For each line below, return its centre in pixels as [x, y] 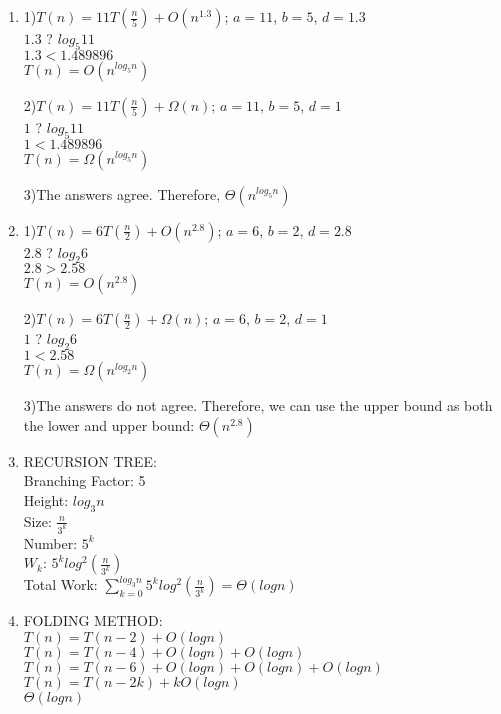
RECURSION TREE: [90, 460]
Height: [46, 499]
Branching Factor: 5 [84, 480]
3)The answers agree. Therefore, [122, 193]
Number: [50, 542]
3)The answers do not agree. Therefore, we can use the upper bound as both [258, 405]
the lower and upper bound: [109, 424]
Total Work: [60, 584]
